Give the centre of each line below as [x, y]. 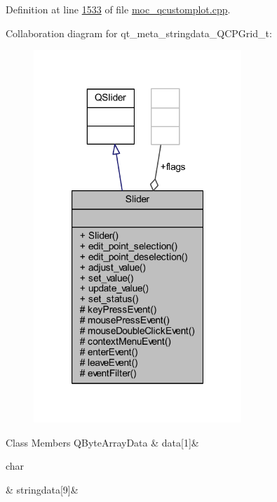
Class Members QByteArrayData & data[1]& [102, 442]
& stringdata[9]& [42, 489]
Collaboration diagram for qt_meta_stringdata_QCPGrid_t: [139, 33]
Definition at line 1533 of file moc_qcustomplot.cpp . [118, 9]
